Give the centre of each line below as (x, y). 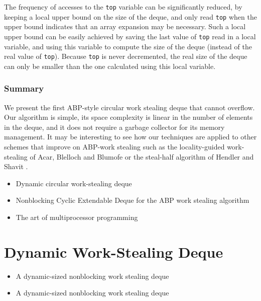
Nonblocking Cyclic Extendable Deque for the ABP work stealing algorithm (133, 200)
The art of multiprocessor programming (77, 217)
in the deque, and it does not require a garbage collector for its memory (114, 127)
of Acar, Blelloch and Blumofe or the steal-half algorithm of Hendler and (142, 156)
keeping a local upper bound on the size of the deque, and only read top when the (130, 16)
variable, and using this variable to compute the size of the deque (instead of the (128, 46)
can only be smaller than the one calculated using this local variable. (110, 66)
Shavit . (16, 166)
